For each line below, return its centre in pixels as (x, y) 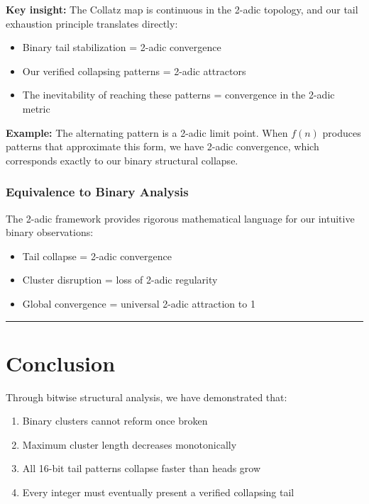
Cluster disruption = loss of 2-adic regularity (120, 280)
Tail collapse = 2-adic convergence (97, 256)
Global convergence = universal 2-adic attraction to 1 (139, 303)
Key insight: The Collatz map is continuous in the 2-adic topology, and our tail (182, 9)
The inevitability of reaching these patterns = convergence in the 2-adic (178, 95)
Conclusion (61, 363)
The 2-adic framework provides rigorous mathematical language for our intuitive (180, 218)
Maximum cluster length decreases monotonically (130, 444)
